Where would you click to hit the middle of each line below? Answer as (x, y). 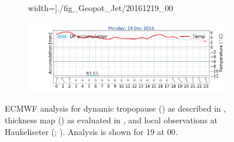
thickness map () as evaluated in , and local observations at (111, 120)
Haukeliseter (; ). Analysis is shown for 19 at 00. (91, 131)
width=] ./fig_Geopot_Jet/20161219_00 (101, 8)
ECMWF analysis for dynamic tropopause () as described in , (116, 108)
